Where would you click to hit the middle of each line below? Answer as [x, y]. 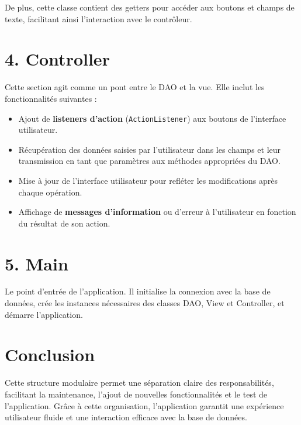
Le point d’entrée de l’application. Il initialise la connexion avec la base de [138, 291]
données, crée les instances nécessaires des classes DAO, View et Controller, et [145, 303]
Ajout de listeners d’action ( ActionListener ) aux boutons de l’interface [152, 118]
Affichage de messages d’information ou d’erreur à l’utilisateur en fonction [157, 212]
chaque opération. [50, 192]
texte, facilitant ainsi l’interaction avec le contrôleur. [98, 18]
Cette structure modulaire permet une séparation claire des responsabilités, [139, 383]
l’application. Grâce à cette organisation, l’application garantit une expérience [144, 405]
